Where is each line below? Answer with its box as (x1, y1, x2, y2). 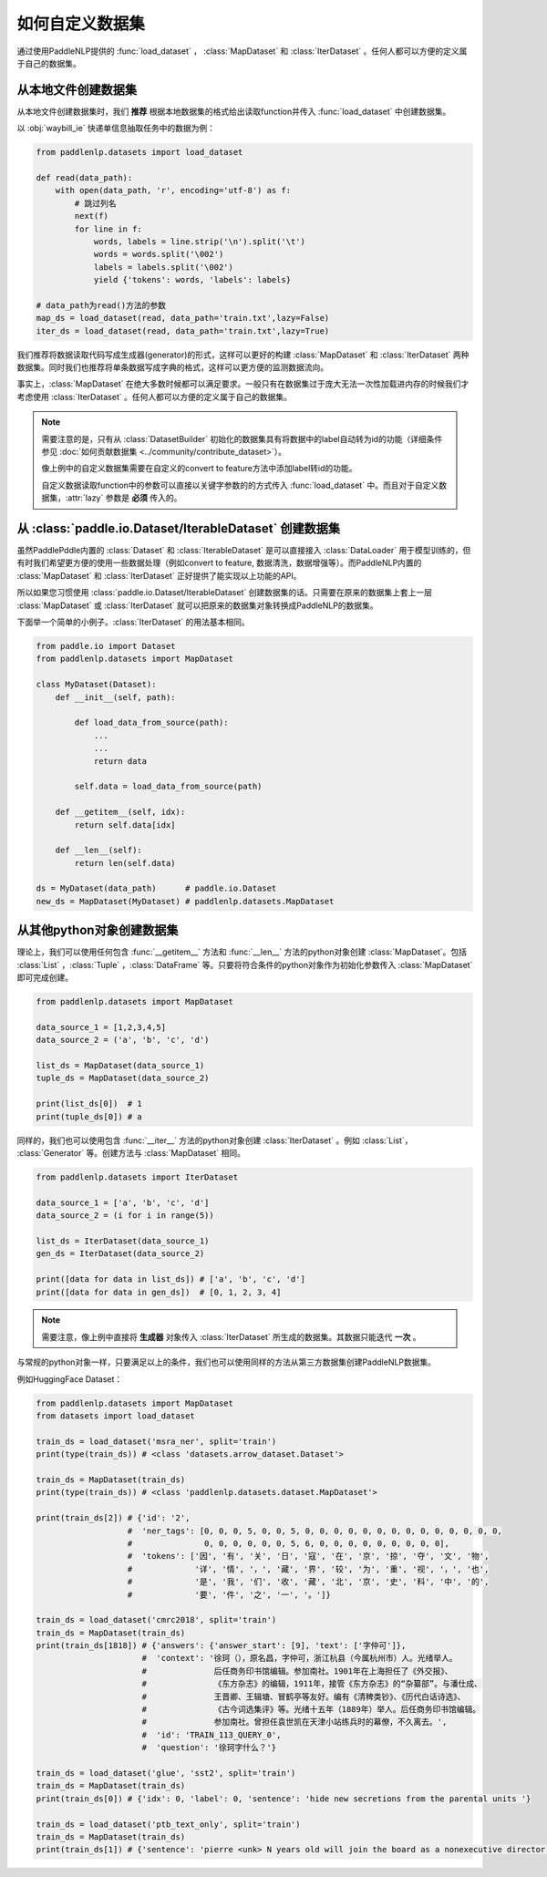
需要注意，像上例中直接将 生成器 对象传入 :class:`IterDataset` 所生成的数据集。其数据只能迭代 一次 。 (41, 1331, 421, 1342)
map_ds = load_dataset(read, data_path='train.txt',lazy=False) (36, 313, 330, 324)
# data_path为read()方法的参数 (36, 300, 166, 310)
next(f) (74, 211, 109, 222)
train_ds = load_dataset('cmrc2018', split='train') (36, 1614, 277, 1625)
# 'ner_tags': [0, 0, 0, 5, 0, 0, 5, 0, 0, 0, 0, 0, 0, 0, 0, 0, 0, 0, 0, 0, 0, (127, 1525, 503, 1536)
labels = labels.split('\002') (93, 262, 234, 273)
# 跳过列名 (74, 198, 117, 209)
